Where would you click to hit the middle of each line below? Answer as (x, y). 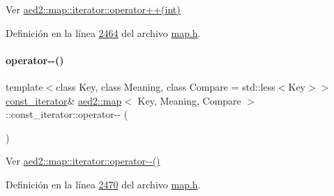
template (24, 86)
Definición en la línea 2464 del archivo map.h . (103, 32)
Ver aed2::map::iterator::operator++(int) (93, 9)
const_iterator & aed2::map (64, 100)
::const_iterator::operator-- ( (67, 114)
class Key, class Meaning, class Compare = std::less (166, 86)
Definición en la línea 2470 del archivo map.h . (103, 184)
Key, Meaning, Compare (189, 100)
